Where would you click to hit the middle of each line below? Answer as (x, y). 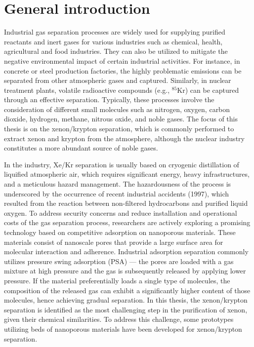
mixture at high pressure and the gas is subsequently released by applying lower (125, 271)
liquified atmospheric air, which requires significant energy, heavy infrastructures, (127, 174)
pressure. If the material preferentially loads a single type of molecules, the (117, 280)
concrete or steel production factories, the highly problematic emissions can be (123, 70)
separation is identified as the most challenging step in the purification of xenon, (126, 309)
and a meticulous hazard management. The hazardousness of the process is (118, 184)
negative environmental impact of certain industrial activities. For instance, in (122, 60)
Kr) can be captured (208, 90)
